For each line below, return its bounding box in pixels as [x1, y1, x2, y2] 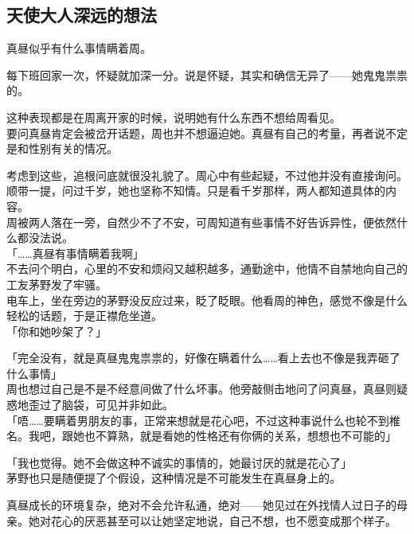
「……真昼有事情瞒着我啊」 [6, 244, 144, 261]
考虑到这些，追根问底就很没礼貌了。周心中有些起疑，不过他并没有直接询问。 [6, 166, 408, 183]
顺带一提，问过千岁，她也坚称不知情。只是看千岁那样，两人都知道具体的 [6, 182, 385, 199]
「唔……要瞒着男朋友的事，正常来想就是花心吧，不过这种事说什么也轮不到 [6, 411, 389, 428]
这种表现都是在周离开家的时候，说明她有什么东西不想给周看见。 [6, 108, 341, 125]
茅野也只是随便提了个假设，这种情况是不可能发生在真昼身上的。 [6, 470, 341, 486]
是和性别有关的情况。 [6, 140, 118, 157]
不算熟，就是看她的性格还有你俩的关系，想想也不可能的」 [95, 427, 396, 444]
